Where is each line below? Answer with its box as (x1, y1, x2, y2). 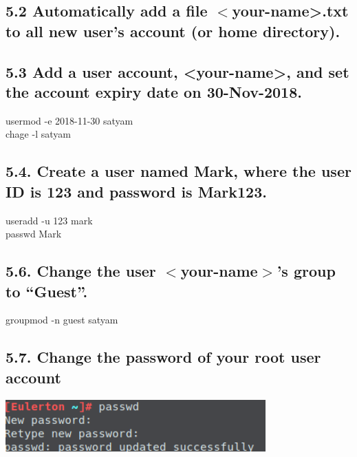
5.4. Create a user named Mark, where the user (6, 160, 351, 182)
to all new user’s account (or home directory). (6, 20, 340, 41)
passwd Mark (6, 226, 62, 241)
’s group (277, 260, 336, 281)
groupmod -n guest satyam (6, 312, 118, 327)
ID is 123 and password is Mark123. (6, 180, 267, 202)
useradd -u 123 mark (6, 213, 93, 227)
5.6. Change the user (6, 260, 156, 281)
